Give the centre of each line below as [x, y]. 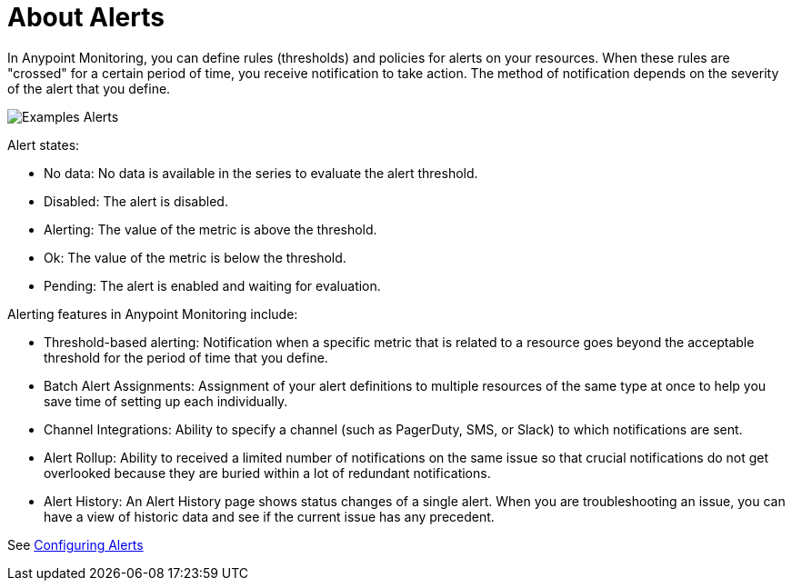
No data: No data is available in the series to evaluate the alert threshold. [261, 173]
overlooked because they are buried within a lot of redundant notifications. [267, 473]
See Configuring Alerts [75, 544]
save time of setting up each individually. [166, 401]
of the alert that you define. [89, 88]
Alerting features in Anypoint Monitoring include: [153, 314]
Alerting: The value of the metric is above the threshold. [211, 229]
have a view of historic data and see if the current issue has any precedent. [269, 516]
